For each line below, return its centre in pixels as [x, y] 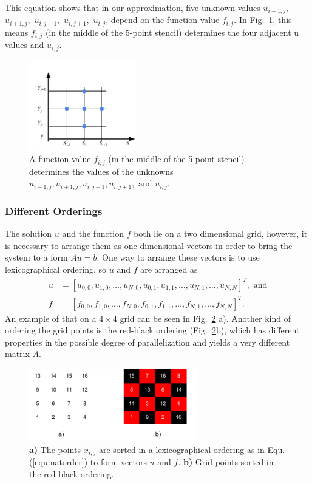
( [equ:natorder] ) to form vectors [88, 462]
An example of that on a [51, 318]
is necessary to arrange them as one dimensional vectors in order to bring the [149, 245]
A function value [60, 159]
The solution [29, 233]
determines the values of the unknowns [101, 171]
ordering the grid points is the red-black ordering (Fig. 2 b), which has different [152, 330]
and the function [93, 233]
